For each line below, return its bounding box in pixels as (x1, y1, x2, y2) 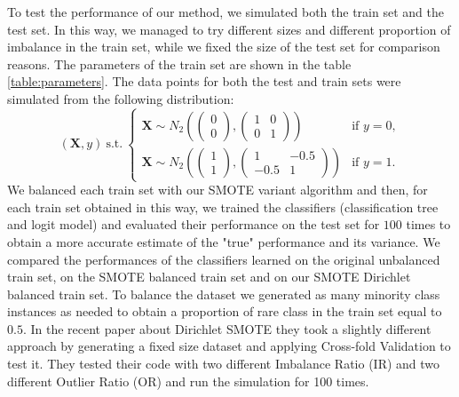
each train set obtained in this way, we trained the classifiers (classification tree (7, 197, 439, 216)
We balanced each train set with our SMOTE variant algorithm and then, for (7, 180, 428, 199)
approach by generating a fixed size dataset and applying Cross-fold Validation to (7, 337, 451, 355)
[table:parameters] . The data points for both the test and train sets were (7, 72, 401, 91)
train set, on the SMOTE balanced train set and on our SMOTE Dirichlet (7, 267, 411, 286)
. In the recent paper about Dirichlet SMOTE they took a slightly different (22, 319, 431, 337)
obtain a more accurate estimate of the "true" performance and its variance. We (7, 232, 440, 250)
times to (406, 215, 451, 234)
